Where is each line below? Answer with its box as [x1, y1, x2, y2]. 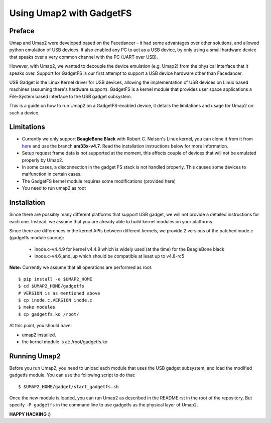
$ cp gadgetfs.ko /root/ [18, 311, 79, 317]
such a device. [9, 109, 40, 115]
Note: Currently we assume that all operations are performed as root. [9, 264, 153, 270]
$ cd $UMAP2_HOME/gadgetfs [18, 284, 85, 289]
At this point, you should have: [9, 323, 72, 329]
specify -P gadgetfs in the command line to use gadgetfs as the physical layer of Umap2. [9, 402, 198, 408]
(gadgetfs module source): [9, 235, 65, 241]
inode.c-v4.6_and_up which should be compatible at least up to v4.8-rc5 [34, 253, 185, 259]
